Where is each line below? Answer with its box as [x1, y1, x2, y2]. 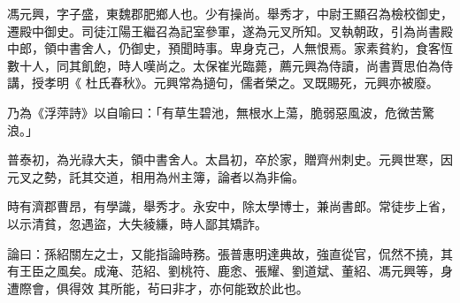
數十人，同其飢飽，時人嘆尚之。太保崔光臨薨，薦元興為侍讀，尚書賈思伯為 [7, 56, 441, 74]
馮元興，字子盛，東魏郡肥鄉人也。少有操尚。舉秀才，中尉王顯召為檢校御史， [7, 4, 453, 22]
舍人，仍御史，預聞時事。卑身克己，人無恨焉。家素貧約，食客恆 [80, 39, 453, 57]
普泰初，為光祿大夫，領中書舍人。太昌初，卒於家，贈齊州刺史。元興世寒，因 [7, 150, 453, 169]
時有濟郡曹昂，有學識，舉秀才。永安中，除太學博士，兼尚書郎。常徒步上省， [7, 197, 453, 216]
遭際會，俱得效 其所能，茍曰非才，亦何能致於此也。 [7, 278, 309, 297]
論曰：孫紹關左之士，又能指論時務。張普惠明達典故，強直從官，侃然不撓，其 [7, 244, 453, 262]
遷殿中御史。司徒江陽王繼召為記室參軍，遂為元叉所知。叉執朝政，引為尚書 [7, 21, 441, 40]
